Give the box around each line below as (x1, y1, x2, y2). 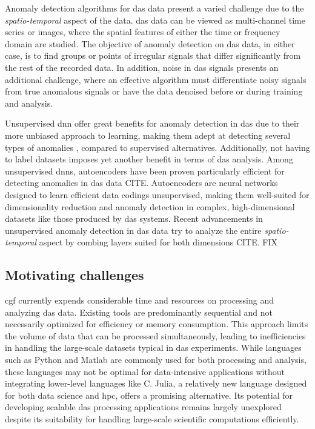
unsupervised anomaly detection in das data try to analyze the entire (5, 224, 262, 236)
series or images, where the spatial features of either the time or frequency (5, 25, 280, 38)
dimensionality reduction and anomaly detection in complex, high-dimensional (5, 200, 295, 213)
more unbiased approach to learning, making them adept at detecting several (5, 128, 291, 141)
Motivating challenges (5, 265, 144, 284)
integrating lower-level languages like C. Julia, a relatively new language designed (5, 377, 307, 390)
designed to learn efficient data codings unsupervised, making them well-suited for (5, 188, 310, 201)
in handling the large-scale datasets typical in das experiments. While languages (5, 341, 302, 354)
